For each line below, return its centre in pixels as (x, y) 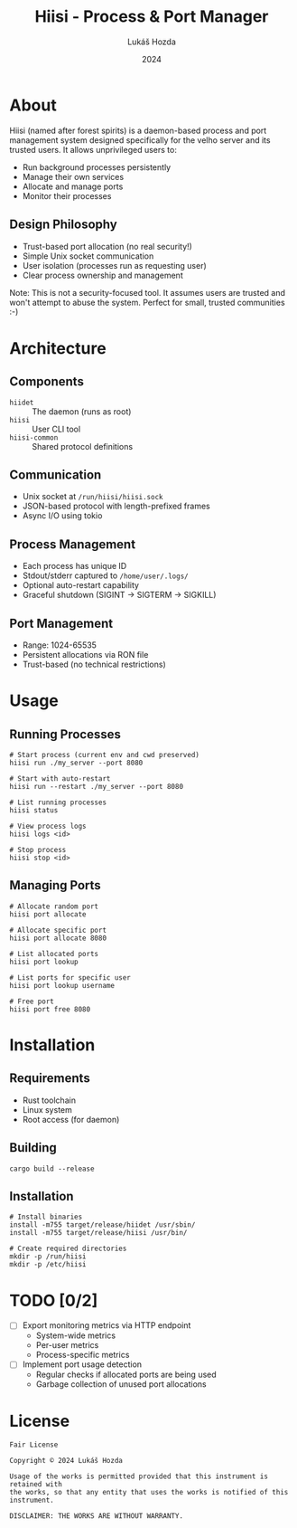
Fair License (34, 1445)
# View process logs (48, 826)
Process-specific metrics (83, 1355)
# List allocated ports (54, 954)
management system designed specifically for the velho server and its (140, 140)
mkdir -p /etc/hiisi (48, 1265)
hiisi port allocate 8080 (58, 938)
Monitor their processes (67, 195)
